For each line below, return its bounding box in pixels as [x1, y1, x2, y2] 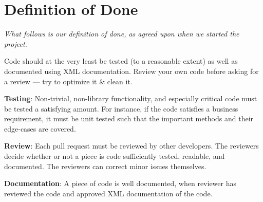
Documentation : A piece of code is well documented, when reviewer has [4, 178, 236, 189]
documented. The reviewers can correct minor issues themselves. [4, 160, 206, 171]
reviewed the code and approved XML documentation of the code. [4, 188, 213, 198]
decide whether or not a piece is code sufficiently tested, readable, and [4, 151, 225, 161]
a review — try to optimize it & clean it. [4, 76, 133, 86]
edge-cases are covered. [4, 123, 76, 134]
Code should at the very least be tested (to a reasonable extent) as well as [4, 56, 238, 66]
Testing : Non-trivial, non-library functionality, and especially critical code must [4, 93, 257, 104]
